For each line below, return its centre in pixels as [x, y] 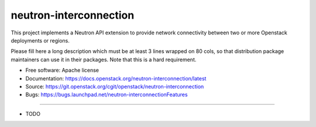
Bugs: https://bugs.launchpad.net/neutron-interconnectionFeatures [107, 95]
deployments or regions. [40, 40]
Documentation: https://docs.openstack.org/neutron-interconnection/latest [116, 78]
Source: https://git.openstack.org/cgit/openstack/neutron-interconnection [115, 86]
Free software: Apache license [62, 70]
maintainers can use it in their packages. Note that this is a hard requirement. [104, 59]
